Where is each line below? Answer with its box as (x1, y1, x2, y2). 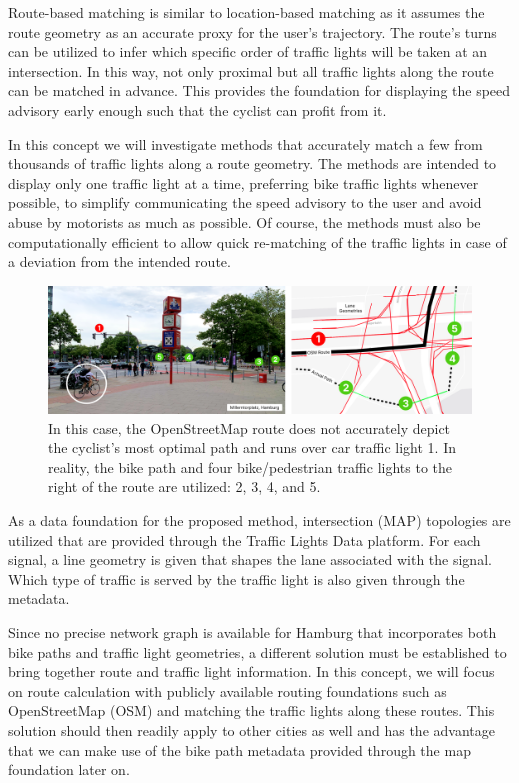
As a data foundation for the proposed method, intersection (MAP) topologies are (8, 510, 511, 531)
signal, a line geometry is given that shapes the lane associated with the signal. (8, 549, 492, 570)
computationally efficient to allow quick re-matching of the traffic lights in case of (8, 231, 507, 252)
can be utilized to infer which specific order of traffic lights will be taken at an (8, 41, 488, 62)
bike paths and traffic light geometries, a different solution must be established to (8, 641, 507, 662)
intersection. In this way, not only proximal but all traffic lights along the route (8, 60, 494, 81)
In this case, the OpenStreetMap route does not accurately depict (48, 417, 451, 438)
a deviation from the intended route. (8, 251, 231, 272)
